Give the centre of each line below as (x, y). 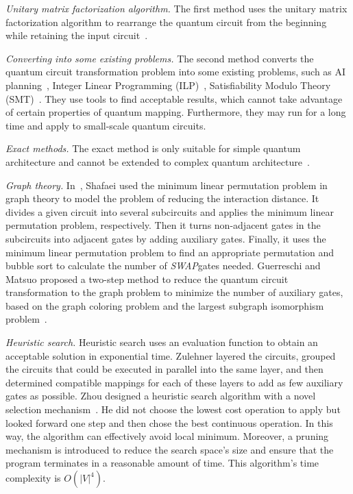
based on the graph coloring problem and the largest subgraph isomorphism (165, 305)
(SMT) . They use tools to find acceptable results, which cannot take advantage (174, 98)
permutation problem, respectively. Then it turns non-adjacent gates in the (163, 225)
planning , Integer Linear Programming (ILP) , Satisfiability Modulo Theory (168, 85)
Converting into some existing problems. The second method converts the (160, 58)
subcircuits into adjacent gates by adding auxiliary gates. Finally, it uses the (166, 238)
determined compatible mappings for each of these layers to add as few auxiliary (174, 382)
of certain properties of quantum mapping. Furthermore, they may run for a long (176, 112)
